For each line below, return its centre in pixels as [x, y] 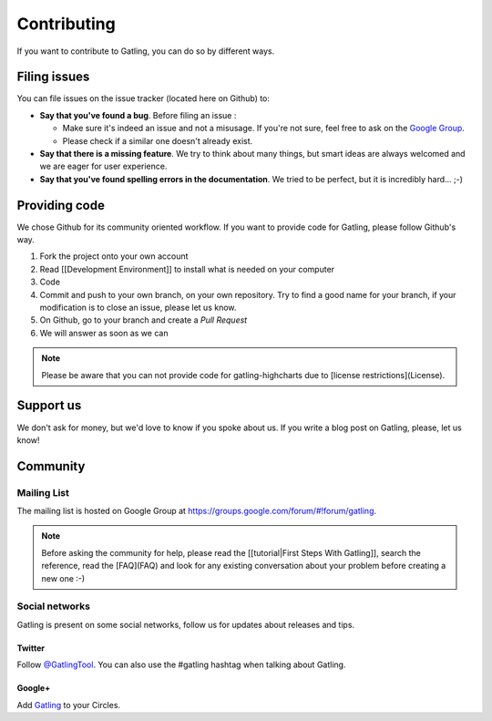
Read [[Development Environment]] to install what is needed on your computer [187, 269]
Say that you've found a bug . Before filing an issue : [138, 115]
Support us [49, 406]
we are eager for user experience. [103, 166]
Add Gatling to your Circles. [69, 705]
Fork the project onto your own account [114, 256]
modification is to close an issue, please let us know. [138, 308]
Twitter [31, 648]
